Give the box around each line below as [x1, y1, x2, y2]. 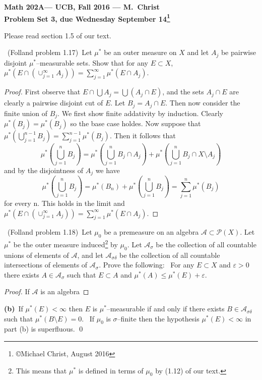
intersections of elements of [4, 259, 88, 270]
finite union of [4, 107, 47, 118]
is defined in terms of [78, 365, 144, 375]
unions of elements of [4, 249, 69, 260]
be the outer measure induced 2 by [13, 238, 118, 249]
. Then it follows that [109, 130, 176, 141]
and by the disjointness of [4, 165, 83, 175]
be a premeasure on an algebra [104, 227, 199, 237]
